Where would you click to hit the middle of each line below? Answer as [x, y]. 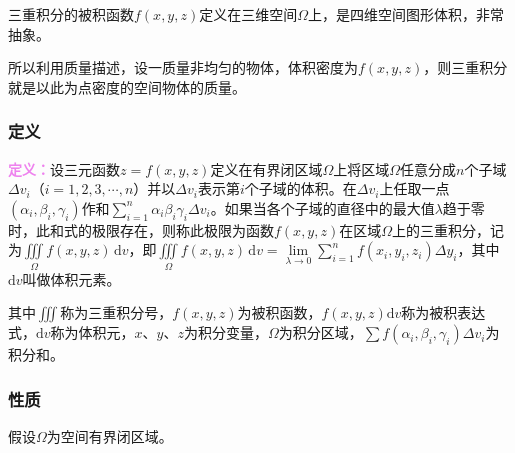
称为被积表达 [443, 312]
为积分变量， [226, 332]
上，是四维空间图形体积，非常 [406, 14]
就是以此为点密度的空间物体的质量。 [127, 86]
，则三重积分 [465, 67]
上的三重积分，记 [448, 229]
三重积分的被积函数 [71, 14]
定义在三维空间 [248, 14]
